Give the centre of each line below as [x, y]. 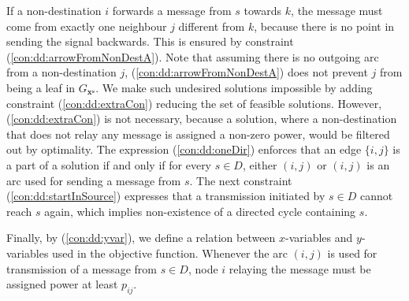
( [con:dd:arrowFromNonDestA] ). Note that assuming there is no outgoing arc [193, 56]
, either [260, 164]
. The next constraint [241, 180]
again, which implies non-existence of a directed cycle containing [200, 211]
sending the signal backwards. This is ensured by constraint [150, 41]
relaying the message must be [300, 268]
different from [212, 26]
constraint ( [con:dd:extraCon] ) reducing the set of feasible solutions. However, [194, 103]
